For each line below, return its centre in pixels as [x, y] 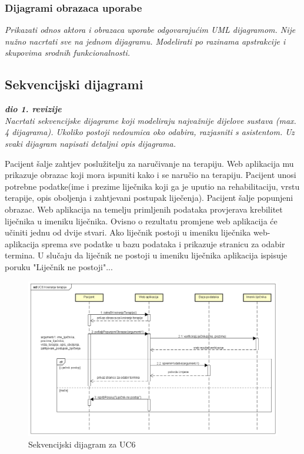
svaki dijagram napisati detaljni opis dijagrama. [90, 143]
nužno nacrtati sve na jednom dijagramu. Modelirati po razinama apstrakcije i [145, 41]
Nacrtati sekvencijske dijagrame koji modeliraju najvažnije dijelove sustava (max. [151, 120]
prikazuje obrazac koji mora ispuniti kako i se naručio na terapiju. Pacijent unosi [151, 175]
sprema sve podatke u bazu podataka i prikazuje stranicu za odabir [163, 243]
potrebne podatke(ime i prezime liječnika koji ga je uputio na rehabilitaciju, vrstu [152, 186]
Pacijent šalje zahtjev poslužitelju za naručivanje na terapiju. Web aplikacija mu [149, 163]
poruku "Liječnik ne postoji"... [59, 266]
